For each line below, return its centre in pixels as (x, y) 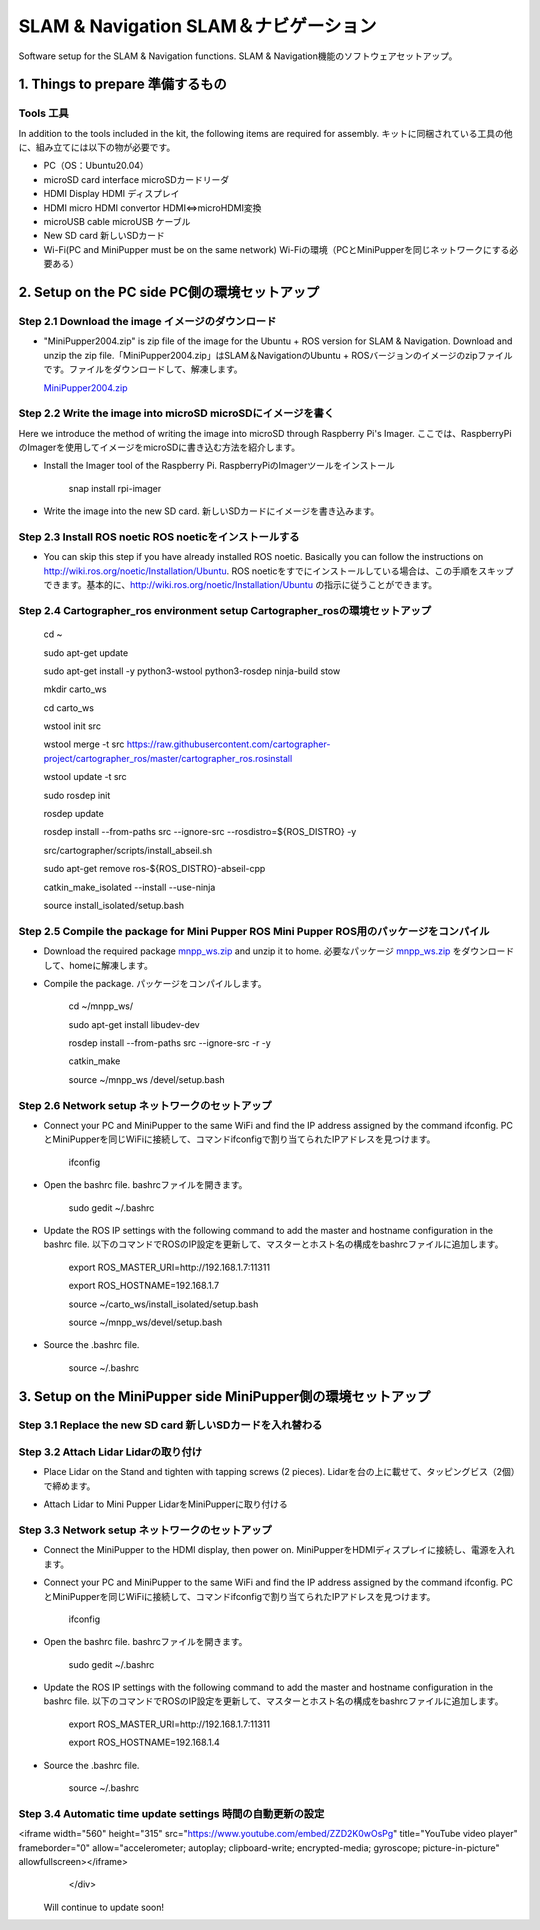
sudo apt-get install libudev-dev (134, 1024)
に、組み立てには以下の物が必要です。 (97, 147)
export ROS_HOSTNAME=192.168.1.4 (144, 1742)
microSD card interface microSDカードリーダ (136, 179)
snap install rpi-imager (115, 488)
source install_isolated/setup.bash (114, 905)
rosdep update (73, 814)
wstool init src (72, 726)
